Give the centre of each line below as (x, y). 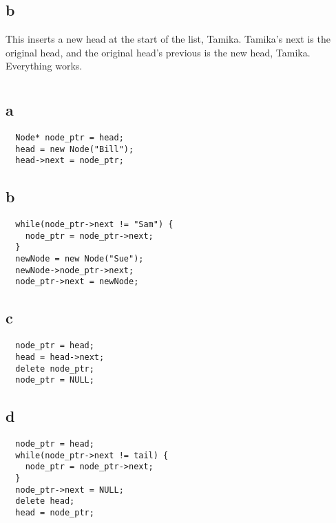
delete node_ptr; (55, 369)
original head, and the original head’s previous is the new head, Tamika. (158, 52)
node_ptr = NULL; (55, 380)
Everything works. (44, 66)
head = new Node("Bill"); (75, 149)
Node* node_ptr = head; (70, 137)
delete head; (45, 501)
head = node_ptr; (55, 513)
